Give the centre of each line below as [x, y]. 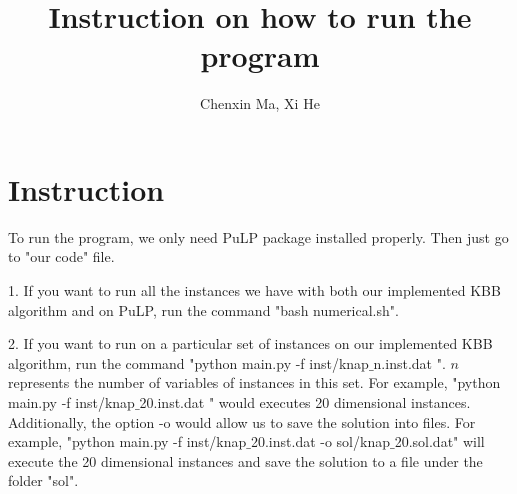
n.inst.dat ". [409, 362]
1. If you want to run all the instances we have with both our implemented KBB [254, 290]
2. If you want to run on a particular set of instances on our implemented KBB [250, 343]
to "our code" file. [61, 256]
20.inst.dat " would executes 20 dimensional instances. [305, 402]
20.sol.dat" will [439, 441]
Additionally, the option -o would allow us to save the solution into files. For [242, 421]
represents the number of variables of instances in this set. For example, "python [254, 382]
